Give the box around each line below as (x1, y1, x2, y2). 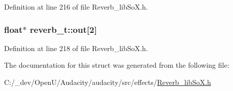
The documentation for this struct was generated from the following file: (4, 60, 229, 70)
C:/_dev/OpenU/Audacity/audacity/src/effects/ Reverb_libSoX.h (4, 77, 211, 87)
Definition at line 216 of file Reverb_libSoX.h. (4, 2, 148, 12)
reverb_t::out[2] (30, 23, 97, 35)
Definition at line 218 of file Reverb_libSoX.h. (4, 42, 148, 53)
